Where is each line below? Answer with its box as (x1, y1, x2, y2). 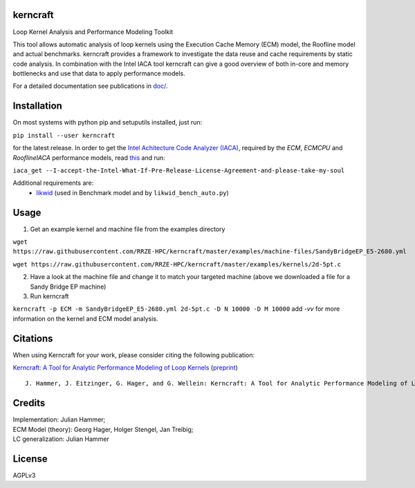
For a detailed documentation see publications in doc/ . (12, 82, 168, 90)
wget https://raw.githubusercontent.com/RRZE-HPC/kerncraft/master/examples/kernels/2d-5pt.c (12, 260, 342, 268)
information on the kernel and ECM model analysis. (12, 314, 158, 323)
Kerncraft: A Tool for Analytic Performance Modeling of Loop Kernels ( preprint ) (12, 363, 239, 372)
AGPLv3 (12, 471, 36, 480)
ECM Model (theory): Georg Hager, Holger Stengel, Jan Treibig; (12, 425, 194, 433)
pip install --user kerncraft (12, 132, 116, 139)
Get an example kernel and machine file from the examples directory (30, 225, 225, 233)
